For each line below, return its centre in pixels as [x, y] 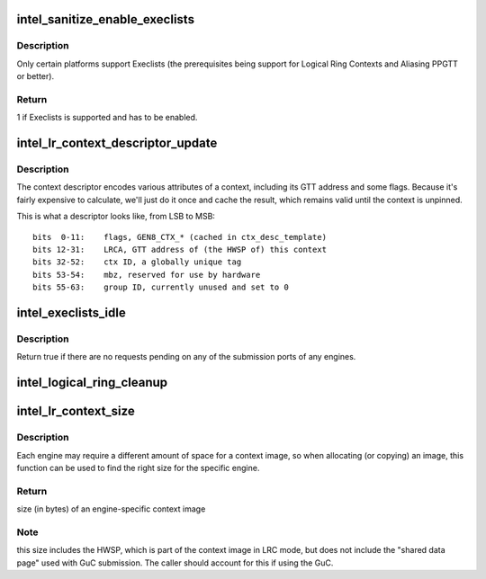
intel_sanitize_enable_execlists [106, 19]
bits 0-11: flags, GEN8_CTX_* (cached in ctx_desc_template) [180, 237]
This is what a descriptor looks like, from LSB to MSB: [116, 217]
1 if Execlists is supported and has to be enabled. [107, 118]
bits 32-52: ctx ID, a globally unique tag [137, 262]
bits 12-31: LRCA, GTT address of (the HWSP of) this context [180, 250]
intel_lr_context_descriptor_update [117, 143]
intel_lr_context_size [76, 411]
